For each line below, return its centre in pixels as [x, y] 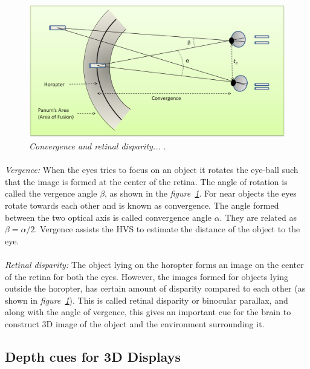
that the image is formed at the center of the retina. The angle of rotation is [146, 181]
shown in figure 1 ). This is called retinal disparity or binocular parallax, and [147, 300]
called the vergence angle [51, 193]
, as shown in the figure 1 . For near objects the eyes [201, 193]
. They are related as [258, 217]
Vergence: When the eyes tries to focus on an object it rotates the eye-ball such [152, 170]
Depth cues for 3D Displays [93, 356]
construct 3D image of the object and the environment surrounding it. [135, 323]
